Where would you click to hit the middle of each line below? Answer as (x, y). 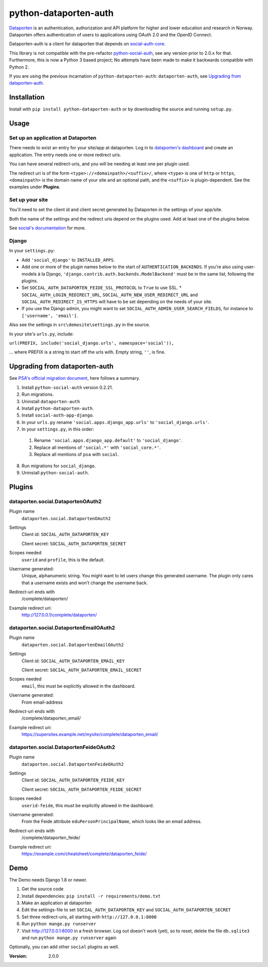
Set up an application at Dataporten (53, 138)
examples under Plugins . (35, 187)
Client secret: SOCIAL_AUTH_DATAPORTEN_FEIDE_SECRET (82, 789)
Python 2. (19, 67)
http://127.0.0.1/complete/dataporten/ (59, 615)
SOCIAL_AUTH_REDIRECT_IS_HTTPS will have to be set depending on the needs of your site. (117, 302)
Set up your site (29, 200)
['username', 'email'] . (50, 316)
